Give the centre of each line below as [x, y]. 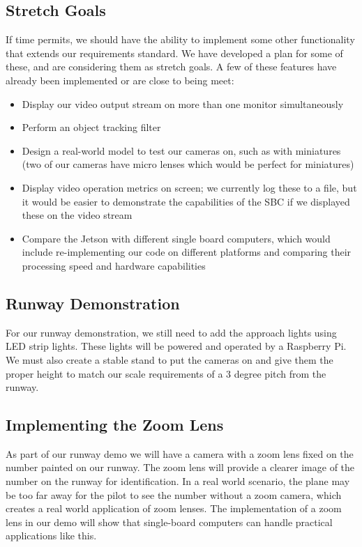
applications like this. [51, 536]
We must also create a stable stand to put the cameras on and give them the [169, 359]
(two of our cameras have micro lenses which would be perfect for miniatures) [188, 164]
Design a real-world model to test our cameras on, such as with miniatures [181, 150]
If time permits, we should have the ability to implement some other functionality [180, 39]
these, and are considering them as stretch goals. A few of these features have [171, 67]
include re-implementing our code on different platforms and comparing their [187, 252]
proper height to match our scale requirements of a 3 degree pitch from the [166, 373]
